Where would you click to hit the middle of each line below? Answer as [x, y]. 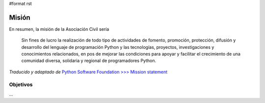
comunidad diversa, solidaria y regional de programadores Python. [89, 61]
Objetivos [21, 84]
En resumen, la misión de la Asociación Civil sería [59, 29]
